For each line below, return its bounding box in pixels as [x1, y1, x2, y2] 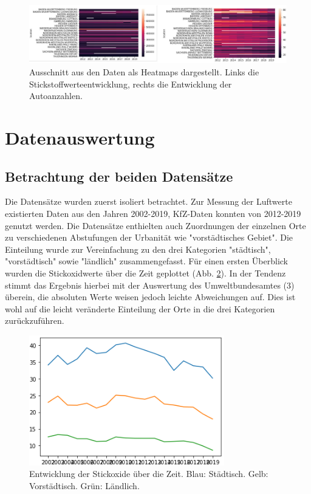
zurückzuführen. [5, 314, 64, 327]
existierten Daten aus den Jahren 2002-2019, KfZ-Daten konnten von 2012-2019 [5, 207, 301, 220]
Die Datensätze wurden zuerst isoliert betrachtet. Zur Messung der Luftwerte [5, 195, 292, 208]
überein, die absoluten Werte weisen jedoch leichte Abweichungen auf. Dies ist [5, 290, 296, 303]
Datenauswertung [5, 125, 155, 150]
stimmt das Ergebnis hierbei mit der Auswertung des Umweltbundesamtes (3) [5, 278, 295, 291]
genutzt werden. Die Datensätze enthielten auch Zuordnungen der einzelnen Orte [5, 219, 306, 232]
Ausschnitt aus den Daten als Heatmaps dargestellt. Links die [29, 66, 259, 78]
